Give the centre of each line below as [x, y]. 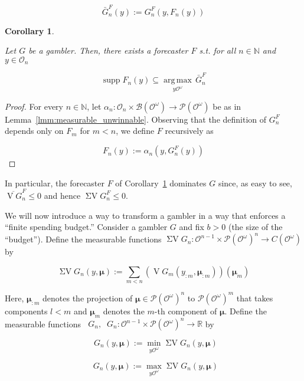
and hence [62, 195]
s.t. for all [218, 50]
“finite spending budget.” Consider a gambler [86, 227]
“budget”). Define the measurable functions [83, 239]
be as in [227, 106]
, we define [135, 131]
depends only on [34, 131]
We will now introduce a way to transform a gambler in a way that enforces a [145, 215]
